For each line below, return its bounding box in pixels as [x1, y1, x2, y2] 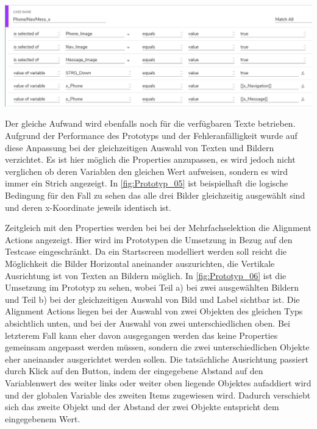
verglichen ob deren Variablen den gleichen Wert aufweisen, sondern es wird [5, 165, 288, 177]
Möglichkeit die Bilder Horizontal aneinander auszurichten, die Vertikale [5, 257, 275, 269]
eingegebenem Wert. [5, 412, 80, 425]
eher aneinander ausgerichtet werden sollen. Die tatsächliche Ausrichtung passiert [5, 352, 308, 365]
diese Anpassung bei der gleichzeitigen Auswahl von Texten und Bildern [5, 141, 274, 154]
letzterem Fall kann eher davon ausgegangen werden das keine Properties [5, 328, 278, 341]
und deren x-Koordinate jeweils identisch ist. [5, 200, 171, 213]
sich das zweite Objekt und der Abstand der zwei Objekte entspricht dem [5, 400, 279, 413]
